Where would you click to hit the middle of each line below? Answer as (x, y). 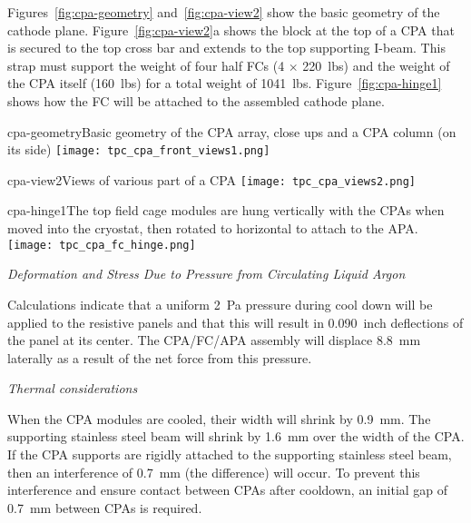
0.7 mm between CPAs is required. (105, 507)
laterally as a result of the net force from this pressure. (160, 357)
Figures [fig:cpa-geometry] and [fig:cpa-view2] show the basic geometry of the (224, 12)
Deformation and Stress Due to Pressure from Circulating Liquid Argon (206, 274)
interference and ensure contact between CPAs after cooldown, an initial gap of (228, 490)
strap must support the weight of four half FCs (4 (146, 65)
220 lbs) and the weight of (376, 65)
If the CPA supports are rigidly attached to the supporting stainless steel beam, (230, 454)
